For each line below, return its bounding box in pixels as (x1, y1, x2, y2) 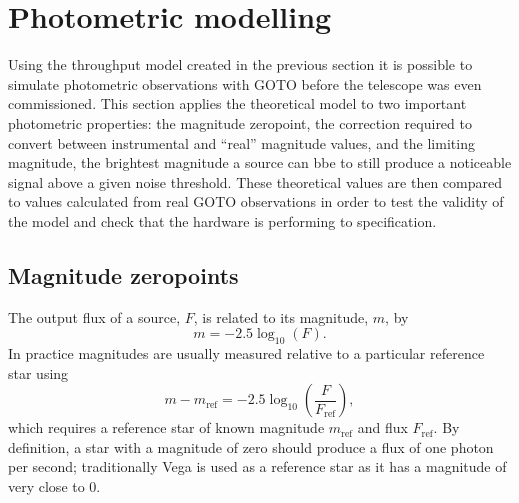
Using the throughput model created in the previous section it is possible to (8, 54, 473, 75)
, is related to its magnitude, (193, 306, 369, 327)
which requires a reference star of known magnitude (8, 417, 325, 438)
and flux (357, 417, 408, 438)
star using (8, 362, 69, 383)
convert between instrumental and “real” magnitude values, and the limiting (8, 132, 475, 153)
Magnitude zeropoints (8, 259, 239, 290)
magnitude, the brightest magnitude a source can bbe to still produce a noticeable (8, 152, 512, 173)
